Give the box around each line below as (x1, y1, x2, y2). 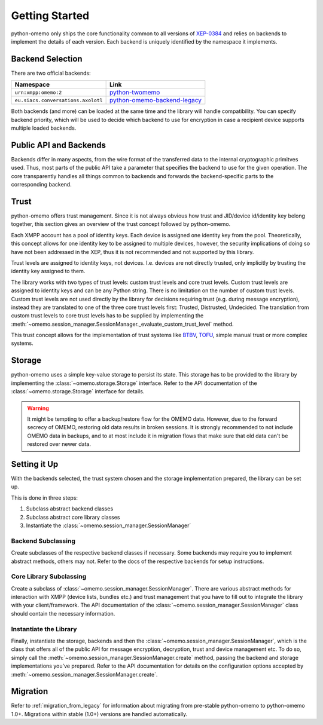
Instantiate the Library (11, 625, 77, 633)
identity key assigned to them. (11, 268, 86, 275)
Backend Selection (11, 54, 83, 64)
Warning (27, 404, 49, 412)
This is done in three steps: (11, 494, 78, 501)
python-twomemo (109, 88, 160, 97)
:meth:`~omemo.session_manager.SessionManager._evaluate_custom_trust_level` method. (11, 320, 234, 328)
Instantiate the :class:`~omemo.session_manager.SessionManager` (26, 522, 191, 529)
